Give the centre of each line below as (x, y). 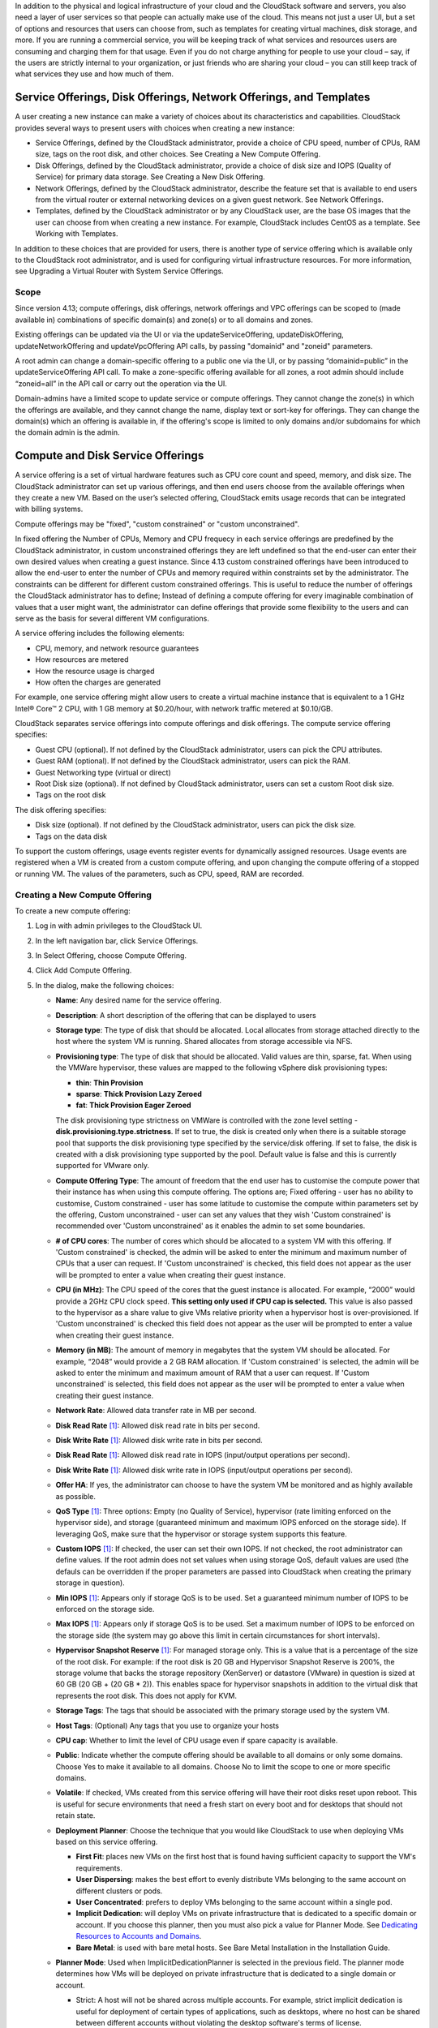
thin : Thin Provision (109, 1082)
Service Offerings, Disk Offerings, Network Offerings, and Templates (193, 97)
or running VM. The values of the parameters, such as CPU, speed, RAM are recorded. (159, 874)
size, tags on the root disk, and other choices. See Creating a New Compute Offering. (178, 154)
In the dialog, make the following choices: (105, 985)
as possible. (76, 1496)
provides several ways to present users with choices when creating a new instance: (155, 128)
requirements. (99, 1868)
